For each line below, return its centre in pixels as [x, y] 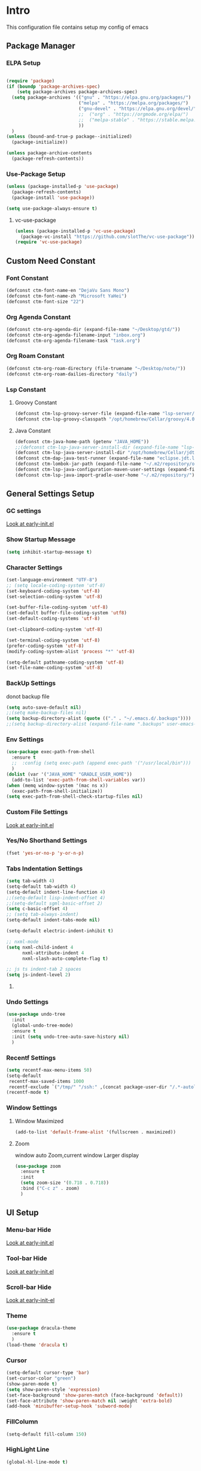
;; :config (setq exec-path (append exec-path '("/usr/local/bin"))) [101, 763]
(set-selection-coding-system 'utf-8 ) [54, 596]
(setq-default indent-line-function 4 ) [56, 892]
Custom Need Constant [51, 261]
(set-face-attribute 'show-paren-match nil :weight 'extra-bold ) [89, 1401]
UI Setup [22, 1213]
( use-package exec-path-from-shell [51, 752]
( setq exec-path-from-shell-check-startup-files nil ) [75, 796]
